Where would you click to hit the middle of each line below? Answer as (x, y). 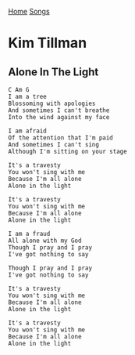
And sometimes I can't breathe (59, 110)
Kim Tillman (48, 43)
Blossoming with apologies (52, 103)
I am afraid (27, 131)
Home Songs (29, 11)
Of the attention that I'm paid (60, 138)
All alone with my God (45, 241)
